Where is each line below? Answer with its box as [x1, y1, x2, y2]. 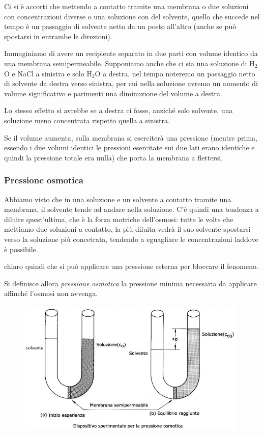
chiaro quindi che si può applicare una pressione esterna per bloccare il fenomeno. [4, 261, 258, 272]
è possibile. [4, 243, 38, 254]
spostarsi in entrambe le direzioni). [4, 31, 112, 41]
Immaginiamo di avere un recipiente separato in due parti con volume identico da [4, 48, 258, 59]
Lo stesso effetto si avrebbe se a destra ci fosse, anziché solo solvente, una [4, 105, 233, 116]
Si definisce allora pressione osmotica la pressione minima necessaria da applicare [4, 278, 257, 288]
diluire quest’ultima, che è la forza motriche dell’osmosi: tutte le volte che [4, 213, 233, 224]
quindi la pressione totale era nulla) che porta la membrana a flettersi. [4, 152, 223, 162]
